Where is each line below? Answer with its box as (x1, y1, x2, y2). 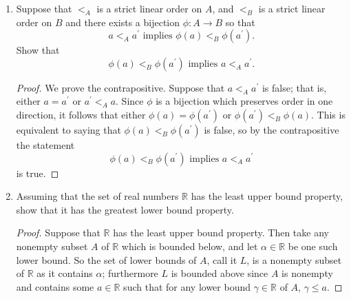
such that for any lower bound (123, 279, 251, 293)
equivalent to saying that (16, 122, 121, 136)
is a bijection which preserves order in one (156, 94, 333, 108)
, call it (206, 252, 237, 267)
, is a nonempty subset (246, 252, 342, 267)
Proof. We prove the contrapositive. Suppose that (16, 80, 225, 94)
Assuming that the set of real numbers (16, 189, 179, 203)
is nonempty (281, 266, 333, 280)
